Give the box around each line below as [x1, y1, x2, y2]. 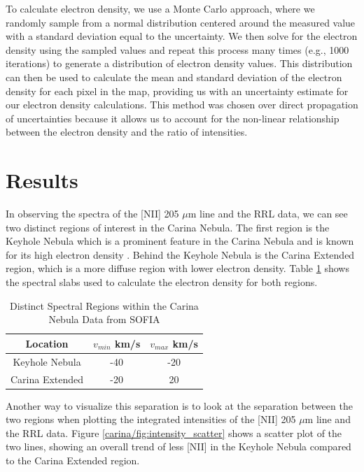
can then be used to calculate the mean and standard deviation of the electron [6, 69, 342, 84]
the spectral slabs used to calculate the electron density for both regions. [6, 275, 318, 289]
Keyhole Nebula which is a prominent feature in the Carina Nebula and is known [6, 234, 354, 248]
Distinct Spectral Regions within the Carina [10, 298, 199, 313]
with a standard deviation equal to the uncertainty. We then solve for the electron [6, 29, 358, 43]
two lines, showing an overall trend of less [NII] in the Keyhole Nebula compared [6, 439, 351, 454]
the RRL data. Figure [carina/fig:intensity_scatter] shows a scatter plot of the [6, 425, 342, 440]
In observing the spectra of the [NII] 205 [6, 206, 179, 221]
